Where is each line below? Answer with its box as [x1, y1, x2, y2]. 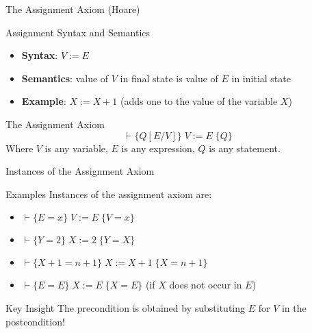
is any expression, [121, 140, 195, 155]
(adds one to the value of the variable [120, 94, 278, 108]
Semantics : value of [21, 71, 109, 85]
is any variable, [44, 140, 108, 155]
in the [281, 300, 307, 314]
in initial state [231, 71, 291, 85]
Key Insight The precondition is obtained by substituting [5, 300, 246, 314]
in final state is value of [120, 71, 218, 85]
